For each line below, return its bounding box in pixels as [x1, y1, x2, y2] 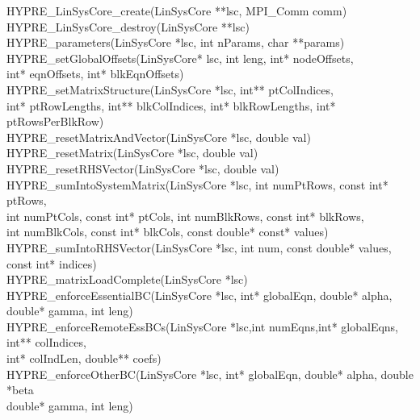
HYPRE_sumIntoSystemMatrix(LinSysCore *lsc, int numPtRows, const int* [6, 176, 388, 193]
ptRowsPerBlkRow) [6, 113, 104, 130]
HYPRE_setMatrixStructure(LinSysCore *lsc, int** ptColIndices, [6, 81, 334, 98]
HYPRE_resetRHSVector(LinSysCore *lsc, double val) [6, 160, 279, 177]
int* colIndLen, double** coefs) [6, 350, 162, 367]
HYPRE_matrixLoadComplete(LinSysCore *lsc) [6, 271, 248, 288]
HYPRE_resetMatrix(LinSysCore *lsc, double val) [6, 144, 258, 161]
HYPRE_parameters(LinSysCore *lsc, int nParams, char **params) [6, 34, 345, 51]
